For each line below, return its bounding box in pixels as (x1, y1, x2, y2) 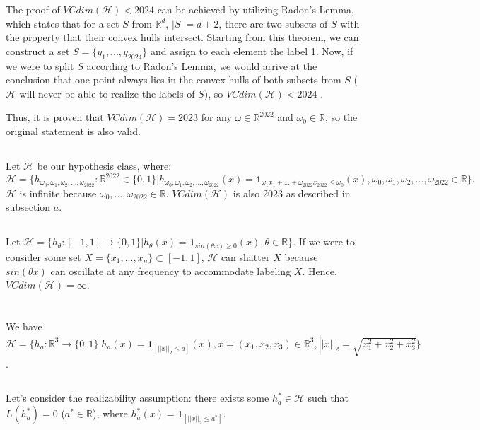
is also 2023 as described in (233, 185, 351, 200)
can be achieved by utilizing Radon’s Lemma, (157, 2, 354, 16)
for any (201, 110, 232, 124)
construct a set (6, 43, 70, 58)
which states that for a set (6, 16, 119, 30)
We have (6, 318, 42, 333)
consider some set (6, 249, 81, 264)
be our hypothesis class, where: (37, 158, 172, 173)
